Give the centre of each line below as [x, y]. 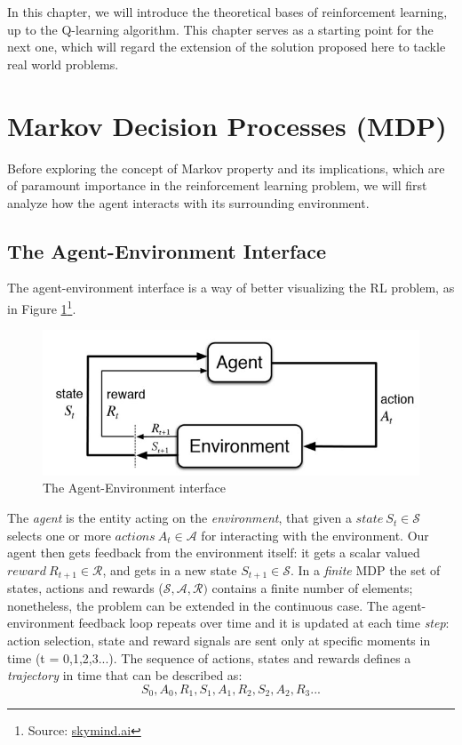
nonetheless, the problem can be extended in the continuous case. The [198, 605]
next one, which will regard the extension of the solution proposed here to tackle [227, 47]
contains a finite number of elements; [312, 588]
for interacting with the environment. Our [315, 535]
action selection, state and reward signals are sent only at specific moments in [219, 641]
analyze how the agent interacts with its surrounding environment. [188, 202]
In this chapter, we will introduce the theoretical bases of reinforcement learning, [227, 12]
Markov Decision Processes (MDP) [227, 125]
